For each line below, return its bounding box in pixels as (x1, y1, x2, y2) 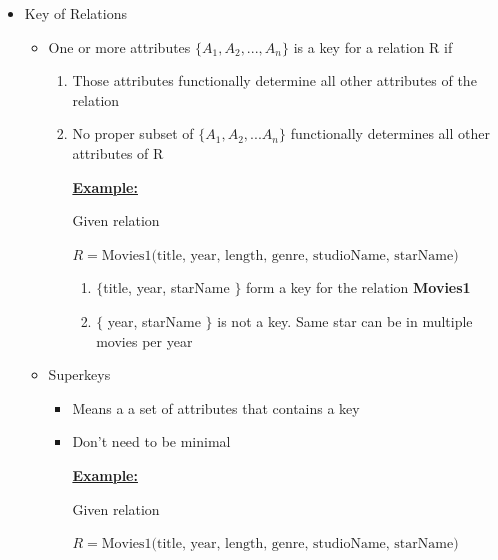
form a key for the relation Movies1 (246, 277, 471, 298)
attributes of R (72, 142, 164, 163)
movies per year (96, 330, 193, 351)
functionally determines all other (290, 123, 490, 144)
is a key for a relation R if (293, 36, 453, 57)
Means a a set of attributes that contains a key (72, 397, 360, 418)
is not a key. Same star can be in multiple (217, 310, 473, 331)
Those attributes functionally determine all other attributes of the (72, 70, 477, 91)
